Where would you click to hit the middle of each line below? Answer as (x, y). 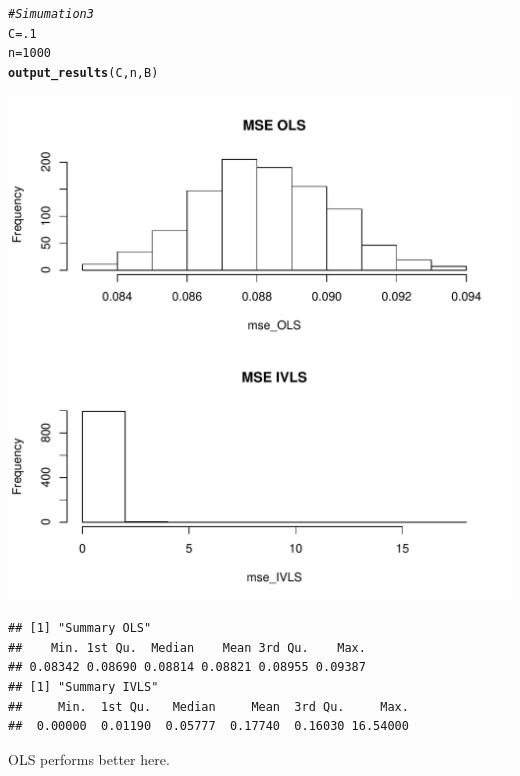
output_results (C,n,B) (83, 72)
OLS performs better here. (89, 758)
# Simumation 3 (51, 14)
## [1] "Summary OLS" (80, 628)
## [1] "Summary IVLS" (83, 687)
